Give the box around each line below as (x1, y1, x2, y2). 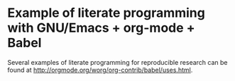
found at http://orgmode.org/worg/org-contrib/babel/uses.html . (7, 66, 193, 74)
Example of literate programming (7, 5, 206, 21)
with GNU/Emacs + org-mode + (7, 20, 195, 36)
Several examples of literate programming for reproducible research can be (7, 58, 228, 66)
